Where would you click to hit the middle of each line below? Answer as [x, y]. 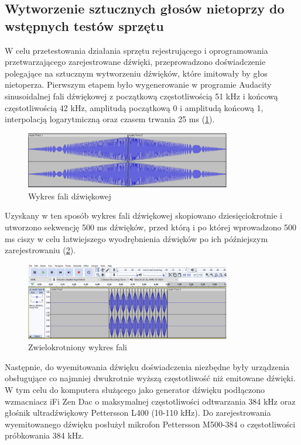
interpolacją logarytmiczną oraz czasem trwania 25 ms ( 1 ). [110, 119]
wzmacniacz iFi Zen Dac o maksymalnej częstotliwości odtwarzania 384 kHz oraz [150, 401]
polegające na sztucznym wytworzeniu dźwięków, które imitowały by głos [136, 73]
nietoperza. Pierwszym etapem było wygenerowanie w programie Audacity [138, 84]
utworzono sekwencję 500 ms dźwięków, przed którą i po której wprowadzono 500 [151, 227]
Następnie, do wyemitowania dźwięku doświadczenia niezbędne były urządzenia [147, 366]
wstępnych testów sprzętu [84, 25]
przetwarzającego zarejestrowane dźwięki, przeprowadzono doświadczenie [135, 62]
